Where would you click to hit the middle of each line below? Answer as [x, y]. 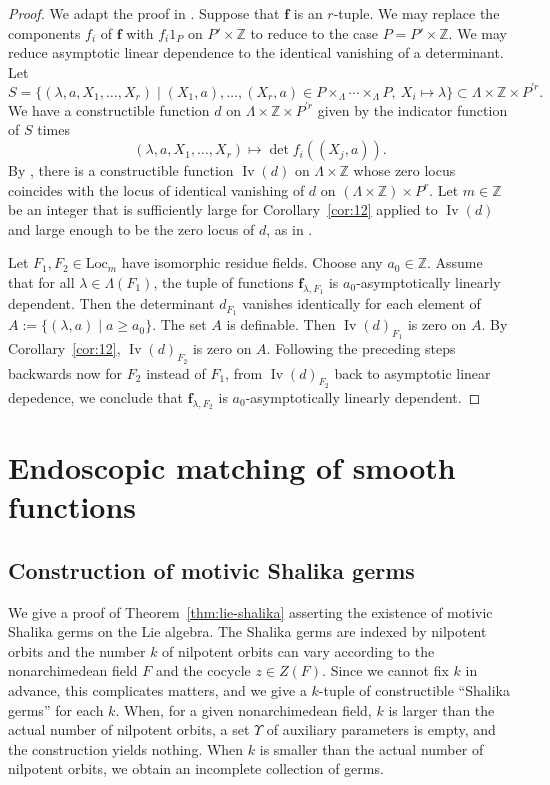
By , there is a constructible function [121, 170]
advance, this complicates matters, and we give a [157, 690]
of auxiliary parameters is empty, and [381, 729]
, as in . [289, 228]
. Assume [454, 262]
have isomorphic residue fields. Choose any [252, 262]
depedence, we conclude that [95, 396]
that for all [41, 282]
